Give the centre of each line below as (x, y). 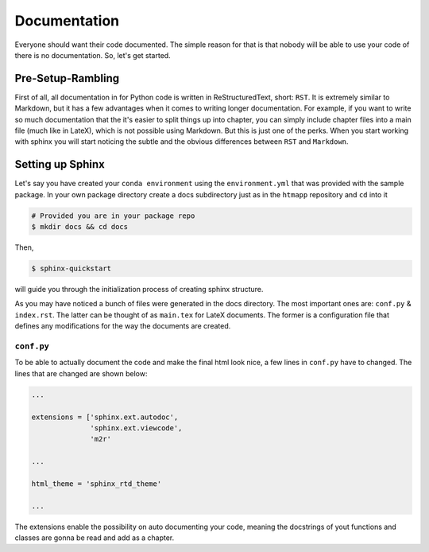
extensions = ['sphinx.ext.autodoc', (105, 417)
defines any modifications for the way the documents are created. (123, 326)
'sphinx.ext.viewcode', (136, 428)
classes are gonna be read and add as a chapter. (95, 538)
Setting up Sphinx (60, 164)
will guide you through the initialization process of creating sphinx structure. (139, 290)
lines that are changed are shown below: (81, 373)
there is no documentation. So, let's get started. (93, 55)
